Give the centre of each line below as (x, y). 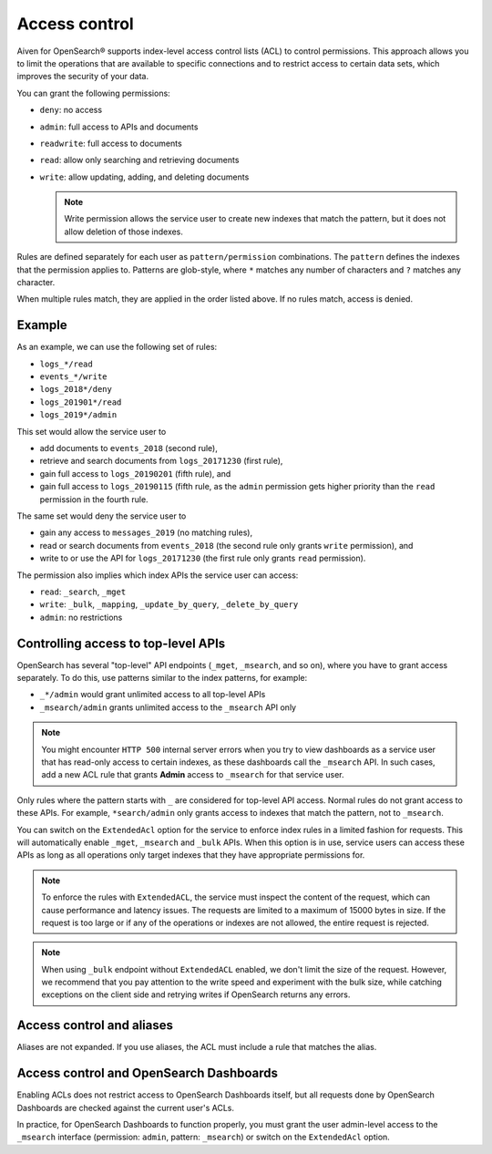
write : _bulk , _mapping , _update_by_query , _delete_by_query (169, 604)
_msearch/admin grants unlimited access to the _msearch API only (168, 707)
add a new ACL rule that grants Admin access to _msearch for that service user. (193, 775)
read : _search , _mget (83, 592)
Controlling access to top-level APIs (121, 643)
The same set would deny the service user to (102, 516)
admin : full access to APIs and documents (119, 127)
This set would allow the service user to (92, 431)
